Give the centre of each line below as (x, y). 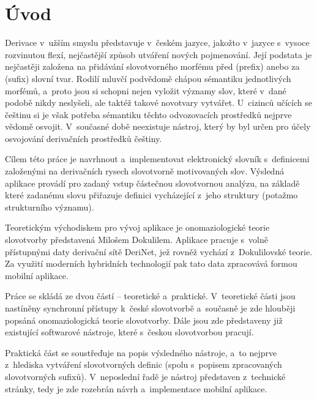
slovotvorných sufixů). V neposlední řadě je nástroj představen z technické (145, 376)
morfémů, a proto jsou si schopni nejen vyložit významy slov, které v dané (146, 90)
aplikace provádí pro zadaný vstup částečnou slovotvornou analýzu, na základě (152, 183)
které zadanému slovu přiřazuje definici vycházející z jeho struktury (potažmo (151, 195)
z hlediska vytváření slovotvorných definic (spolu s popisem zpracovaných (144, 364)
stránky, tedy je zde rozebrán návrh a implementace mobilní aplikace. (136, 388)
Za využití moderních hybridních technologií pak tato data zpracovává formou (151, 263)
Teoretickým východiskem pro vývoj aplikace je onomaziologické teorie (137, 227)
